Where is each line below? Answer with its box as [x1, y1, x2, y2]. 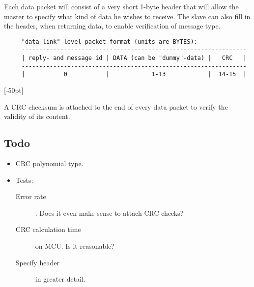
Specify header [15, 257, 59, 267]
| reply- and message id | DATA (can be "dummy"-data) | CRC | [21, 55, 247, 62]
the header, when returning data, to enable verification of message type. [4, 21, 221, 31]
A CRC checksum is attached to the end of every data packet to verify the [4, 101, 228, 112]
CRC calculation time [15, 224, 81, 234]
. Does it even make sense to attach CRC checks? [35, 207, 184, 218]
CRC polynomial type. [15, 158, 84, 169]
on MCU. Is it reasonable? [35, 241, 114, 251]
